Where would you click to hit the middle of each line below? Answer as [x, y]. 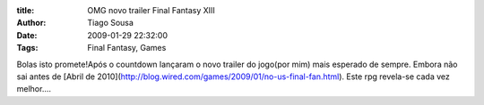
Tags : [27, 48]
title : [26, 10]
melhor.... [34, 89]
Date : [27, 35]
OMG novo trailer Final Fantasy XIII [151, 10]
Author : [31, 23]
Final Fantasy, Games [127, 48]
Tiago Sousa [111, 23]
